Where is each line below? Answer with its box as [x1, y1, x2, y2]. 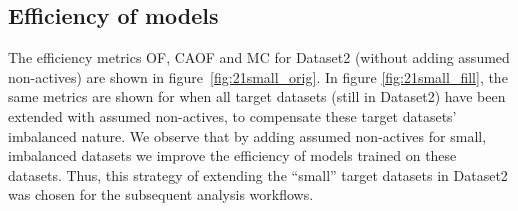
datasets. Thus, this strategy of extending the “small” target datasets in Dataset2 [8, 164, 508, 185]
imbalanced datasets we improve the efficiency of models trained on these [8, 145, 457, 166]
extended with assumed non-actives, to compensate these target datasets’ [8, 105, 457, 126]
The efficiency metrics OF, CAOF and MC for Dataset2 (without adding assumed [8, 47, 510, 68]
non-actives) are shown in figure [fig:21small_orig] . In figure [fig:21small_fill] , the [8, 66, 508, 87]
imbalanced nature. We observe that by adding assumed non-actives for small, [8, 125, 487, 146]
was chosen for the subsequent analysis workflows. [8, 184, 314, 205]
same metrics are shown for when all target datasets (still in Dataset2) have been [8, 86, 506, 107]
